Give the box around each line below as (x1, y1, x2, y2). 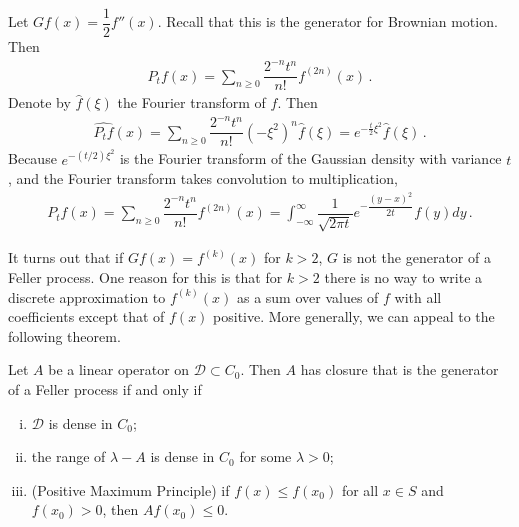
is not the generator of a (342, 247, 491, 268)
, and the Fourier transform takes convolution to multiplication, (8, 168, 398, 189)
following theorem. (8, 325, 121, 346)
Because (8, 148, 57, 169)
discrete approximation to (8, 286, 166, 307)
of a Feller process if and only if (8, 378, 202, 399)
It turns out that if (8, 247, 124, 268)
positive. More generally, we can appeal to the (213, 306, 495, 327)
